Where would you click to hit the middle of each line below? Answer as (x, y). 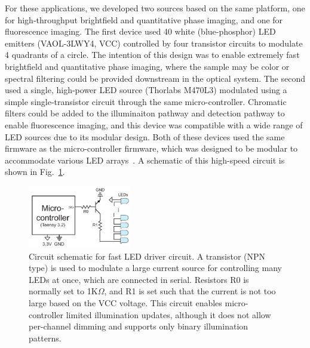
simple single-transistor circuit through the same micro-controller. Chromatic (146, 101)
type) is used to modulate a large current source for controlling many (155, 268)
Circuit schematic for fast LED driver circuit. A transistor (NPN (147, 256)
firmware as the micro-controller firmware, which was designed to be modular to (151, 148)
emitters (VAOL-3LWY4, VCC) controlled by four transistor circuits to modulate (154, 43)
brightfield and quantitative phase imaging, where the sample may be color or (147, 66)
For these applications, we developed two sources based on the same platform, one (155, 8)
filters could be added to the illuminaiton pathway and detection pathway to (145, 113)
